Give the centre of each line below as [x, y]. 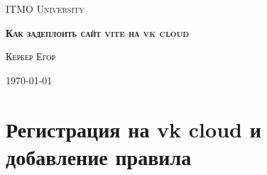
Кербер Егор [31, 56]
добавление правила [99, 156]
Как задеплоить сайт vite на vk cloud [98, 32]
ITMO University [45, 9]
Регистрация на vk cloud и [133, 129]
